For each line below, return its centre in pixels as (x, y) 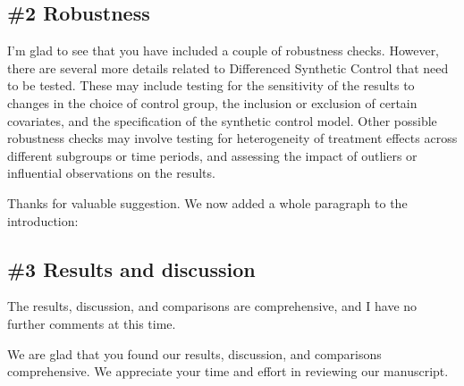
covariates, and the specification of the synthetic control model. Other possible (222, 120)
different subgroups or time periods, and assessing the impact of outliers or (212, 155)
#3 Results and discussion (131, 269)
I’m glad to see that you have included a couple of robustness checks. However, (224, 50)
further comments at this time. (92, 323)
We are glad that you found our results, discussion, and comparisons (194, 353)
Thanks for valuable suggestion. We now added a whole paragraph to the (207, 202)
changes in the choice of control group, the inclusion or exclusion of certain (212, 102)
